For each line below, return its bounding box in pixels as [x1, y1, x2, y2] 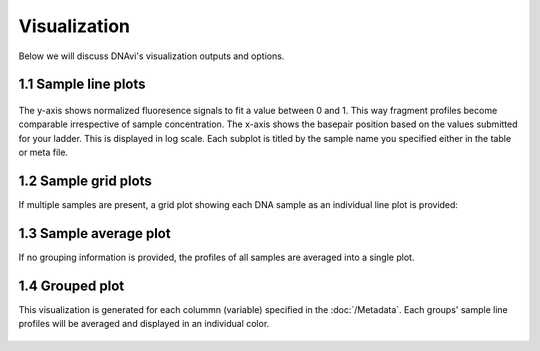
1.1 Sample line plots [18, 76, 146, 93]
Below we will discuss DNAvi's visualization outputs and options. [18, 50, 285, 62]
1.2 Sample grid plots [18, 172, 152, 189]
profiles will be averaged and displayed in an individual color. [18, 318, 270, 330]
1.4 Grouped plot [18, 277, 125, 294]
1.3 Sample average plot [18, 225, 171, 242]
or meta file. [18, 146, 69, 159]
